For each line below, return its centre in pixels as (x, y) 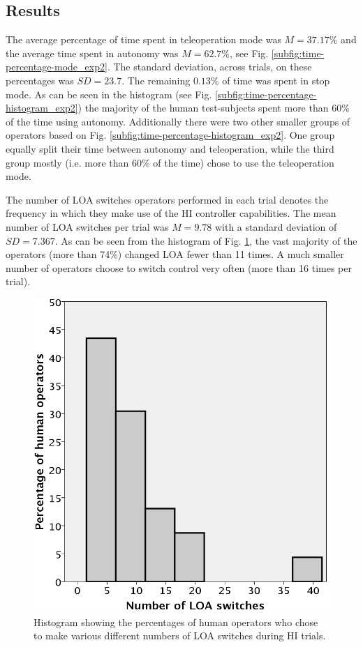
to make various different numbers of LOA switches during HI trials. (180, 635)
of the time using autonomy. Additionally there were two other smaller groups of (178, 121)
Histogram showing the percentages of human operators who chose (176, 622)
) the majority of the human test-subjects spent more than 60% (214, 108)
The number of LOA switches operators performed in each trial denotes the (167, 199)
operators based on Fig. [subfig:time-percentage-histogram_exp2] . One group (170, 135)
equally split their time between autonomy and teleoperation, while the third (170, 148)
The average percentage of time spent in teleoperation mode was (143, 39)
